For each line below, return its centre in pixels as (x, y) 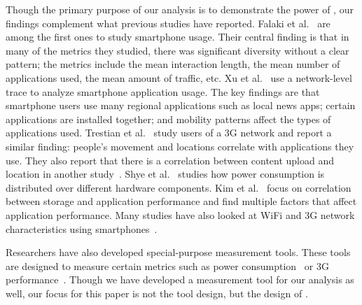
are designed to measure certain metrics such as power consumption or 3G (167, 265)
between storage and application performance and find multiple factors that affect (181, 201)
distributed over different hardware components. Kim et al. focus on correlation (179, 187)
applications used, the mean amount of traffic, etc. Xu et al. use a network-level (179, 77)
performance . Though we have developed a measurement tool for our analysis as (180, 279)
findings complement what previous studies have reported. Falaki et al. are (168, 23)
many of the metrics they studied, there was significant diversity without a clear (177, 50)
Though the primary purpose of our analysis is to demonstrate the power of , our (180, 9)
